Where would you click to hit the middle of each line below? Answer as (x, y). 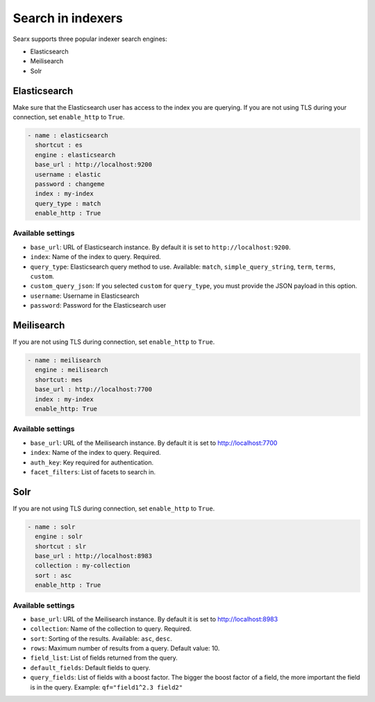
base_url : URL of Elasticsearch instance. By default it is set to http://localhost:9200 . (160, 247)
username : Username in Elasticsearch (85, 296)
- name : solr (51, 527)
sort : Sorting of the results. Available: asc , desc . (101, 638)
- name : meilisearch (64, 360)
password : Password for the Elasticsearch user (98, 306)
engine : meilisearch (72, 370)
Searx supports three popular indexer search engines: (90, 39)
